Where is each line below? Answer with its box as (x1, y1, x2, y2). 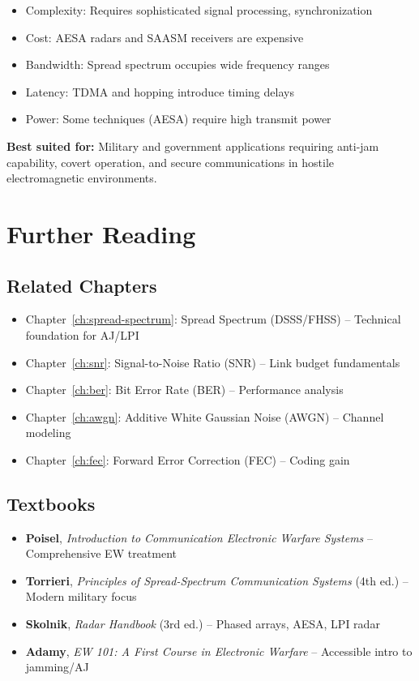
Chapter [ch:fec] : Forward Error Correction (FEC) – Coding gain (25, 451, 350, 468)
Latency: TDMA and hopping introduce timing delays (25, 83, 294, 100)
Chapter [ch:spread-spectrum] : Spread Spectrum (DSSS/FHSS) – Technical (25, 311, 401, 328)
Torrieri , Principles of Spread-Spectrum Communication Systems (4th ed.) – (25, 572, 408, 589)
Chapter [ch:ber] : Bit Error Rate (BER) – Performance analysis (25, 381, 344, 398)
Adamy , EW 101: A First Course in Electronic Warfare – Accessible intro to (25, 642, 413, 659)
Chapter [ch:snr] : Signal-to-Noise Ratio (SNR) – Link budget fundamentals (25, 353, 400, 370)
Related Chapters (6, 272, 157, 298)
